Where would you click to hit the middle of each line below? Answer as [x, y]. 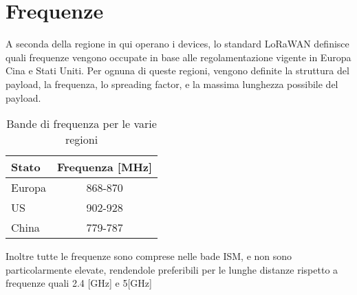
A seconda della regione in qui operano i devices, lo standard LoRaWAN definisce [177, 44]
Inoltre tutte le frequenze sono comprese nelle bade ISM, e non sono [149, 256]
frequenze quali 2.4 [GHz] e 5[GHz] [79, 283]
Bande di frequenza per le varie [82, 124]
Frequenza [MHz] [105, 167]
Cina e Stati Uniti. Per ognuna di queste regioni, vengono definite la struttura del [177, 70]
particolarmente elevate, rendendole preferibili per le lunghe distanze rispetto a [172, 269]
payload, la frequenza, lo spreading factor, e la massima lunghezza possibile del [172, 84]
